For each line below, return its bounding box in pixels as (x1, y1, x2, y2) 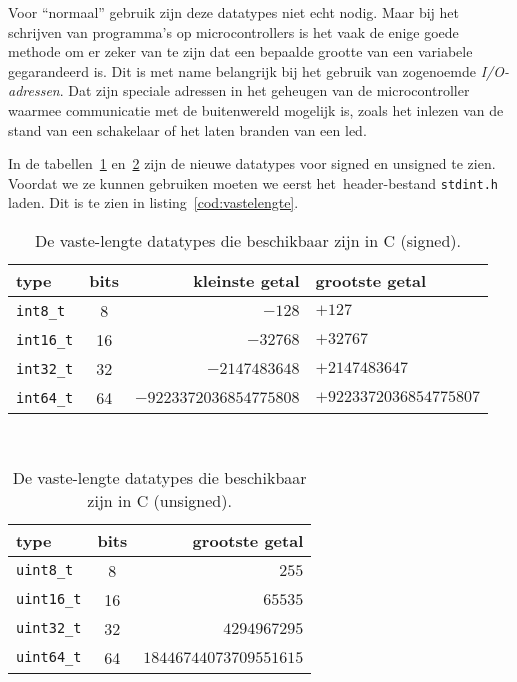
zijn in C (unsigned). (87, 488, 232, 512)
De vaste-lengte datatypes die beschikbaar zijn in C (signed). (35, 229, 461, 252)
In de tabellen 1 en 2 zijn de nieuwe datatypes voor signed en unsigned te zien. (8, 153, 496, 174)
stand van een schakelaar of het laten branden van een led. (8, 119, 367, 140)
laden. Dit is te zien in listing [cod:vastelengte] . (8, 192, 299, 213)
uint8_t (16, 562, 74, 579)
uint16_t (16, 591, 82, 608)
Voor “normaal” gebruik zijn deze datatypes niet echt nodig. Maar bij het (8, 2, 459, 22)
